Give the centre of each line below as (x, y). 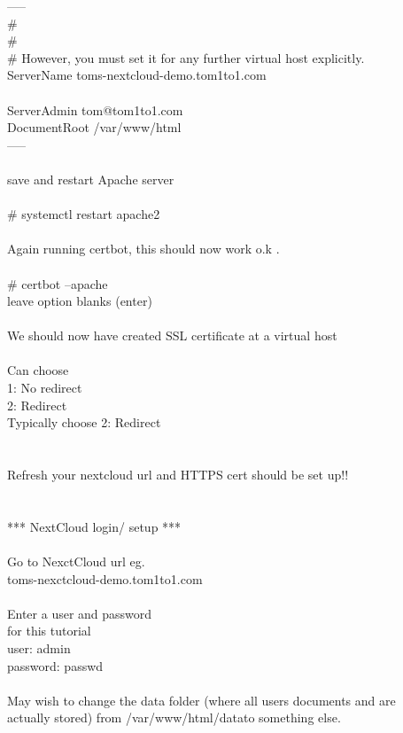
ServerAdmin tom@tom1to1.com (95, 109)
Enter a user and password (80, 613)
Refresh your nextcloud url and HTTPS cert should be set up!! (178, 475)
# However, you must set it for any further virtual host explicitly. (186, 57)
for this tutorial (49, 631)
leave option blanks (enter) (80, 301)
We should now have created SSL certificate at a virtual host (172, 335)
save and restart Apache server (91, 179)
